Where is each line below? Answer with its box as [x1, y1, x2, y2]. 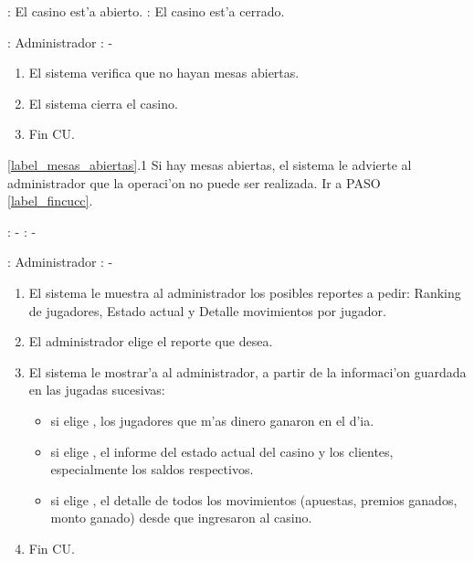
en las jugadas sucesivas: [28, 380, 165, 399]
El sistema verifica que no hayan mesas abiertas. [28, 63, 300, 82]
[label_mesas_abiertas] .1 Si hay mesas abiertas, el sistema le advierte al [7, 154, 412, 174]
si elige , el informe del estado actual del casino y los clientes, [50, 441, 394, 460]
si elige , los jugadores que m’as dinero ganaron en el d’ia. [50, 410, 374, 429]
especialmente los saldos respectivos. [50, 460, 254, 479]
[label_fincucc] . [7, 191, 93, 210]
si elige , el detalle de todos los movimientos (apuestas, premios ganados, [50, 490, 458, 509]
